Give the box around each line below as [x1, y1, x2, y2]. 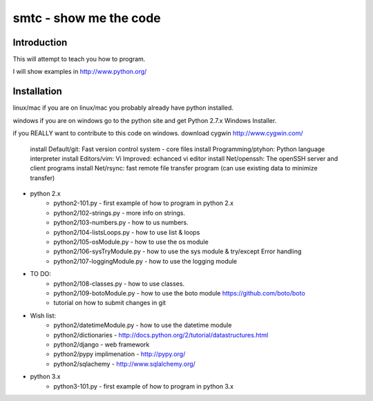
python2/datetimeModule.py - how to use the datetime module [53, 321, 232, 329]
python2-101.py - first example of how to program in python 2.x [53, 199, 234, 207]
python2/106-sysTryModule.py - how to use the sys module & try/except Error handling [53, 247, 302, 255]
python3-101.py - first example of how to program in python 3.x [53, 382, 234, 390]
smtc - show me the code [12, 10, 162, 26]
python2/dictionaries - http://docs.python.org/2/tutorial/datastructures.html [53, 331, 269, 339]
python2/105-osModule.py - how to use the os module [53, 238, 209, 246]
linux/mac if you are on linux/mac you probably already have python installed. [12, 104, 234, 112]
